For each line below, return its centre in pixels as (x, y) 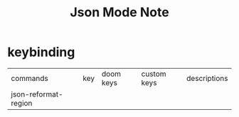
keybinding (41, 52)
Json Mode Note (119, 12)
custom (154, 74)
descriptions (207, 78)
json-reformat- (37, 94)
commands (30, 78)
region (22, 103)
